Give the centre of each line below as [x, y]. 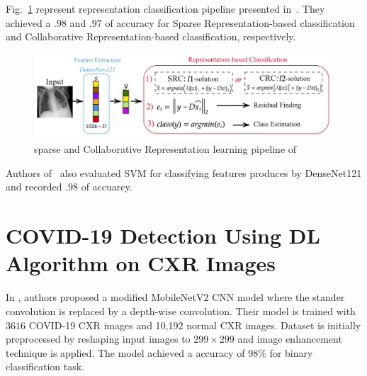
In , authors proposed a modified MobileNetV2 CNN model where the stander [175, 297]
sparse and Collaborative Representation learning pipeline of [165, 149]
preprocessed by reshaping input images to [98, 339]
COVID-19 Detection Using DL [163, 235]
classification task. [45, 366]
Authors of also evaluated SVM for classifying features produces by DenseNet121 [184, 172]
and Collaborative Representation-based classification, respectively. [151, 36]
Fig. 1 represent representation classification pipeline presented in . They [165, 8]
